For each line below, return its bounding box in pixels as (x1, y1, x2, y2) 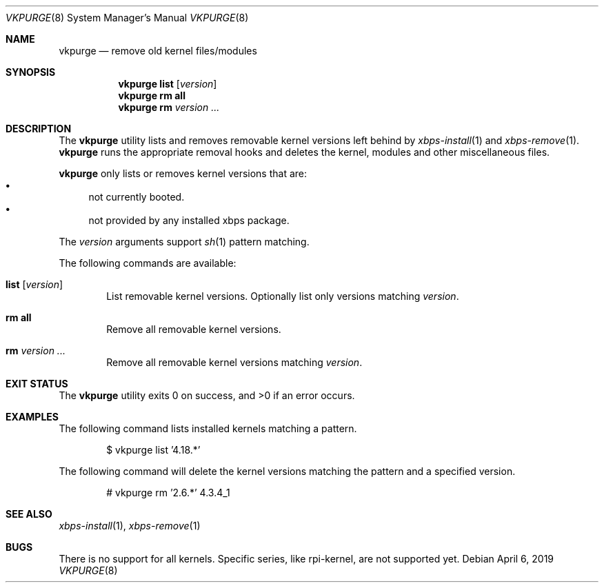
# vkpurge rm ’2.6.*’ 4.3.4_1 (106, 487, 230, 498)
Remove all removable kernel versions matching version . (106, 356, 363, 368)
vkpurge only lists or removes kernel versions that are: (59, 168, 308, 179)
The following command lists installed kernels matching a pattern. (59, 423, 357, 434)
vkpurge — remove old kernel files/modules (59, 45, 257, 57)
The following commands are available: (59, 257, 236, 269)
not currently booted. (88, 191, 185, 203)
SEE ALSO (6, 508, 52, 520)
